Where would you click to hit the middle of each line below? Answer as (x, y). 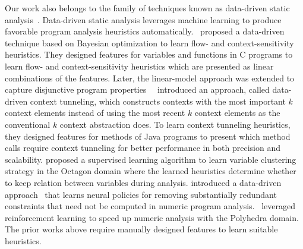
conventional (28, 124)
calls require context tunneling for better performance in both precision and (143, 148)
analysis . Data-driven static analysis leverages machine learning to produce (143, 19)
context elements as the (237, 113)
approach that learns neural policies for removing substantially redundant (141, 194)
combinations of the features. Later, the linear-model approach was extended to (150, 78)
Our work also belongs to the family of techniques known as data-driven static (147, 8)
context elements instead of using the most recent (95, 113)
